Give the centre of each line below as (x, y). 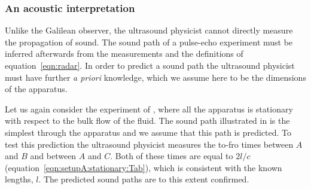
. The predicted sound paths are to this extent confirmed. (144, 179)
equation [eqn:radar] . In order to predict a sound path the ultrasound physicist (150, 65)
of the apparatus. (36, 89)
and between (53, 156)
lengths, (19, 179)
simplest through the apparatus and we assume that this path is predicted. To (148, 132)
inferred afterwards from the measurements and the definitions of (124, 54)
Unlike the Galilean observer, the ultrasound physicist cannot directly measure (149, 30)
